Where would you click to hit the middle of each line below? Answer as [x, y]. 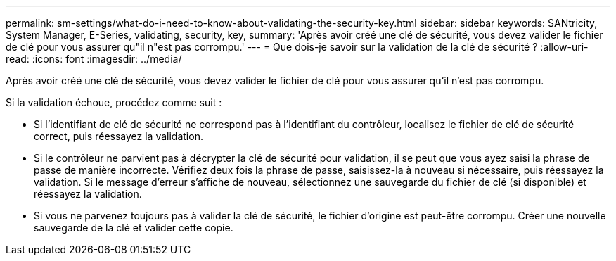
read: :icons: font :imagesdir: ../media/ [94, 59]
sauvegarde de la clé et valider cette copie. [134, 228]
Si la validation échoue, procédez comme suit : [114, 102]
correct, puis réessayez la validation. [118, 136]
